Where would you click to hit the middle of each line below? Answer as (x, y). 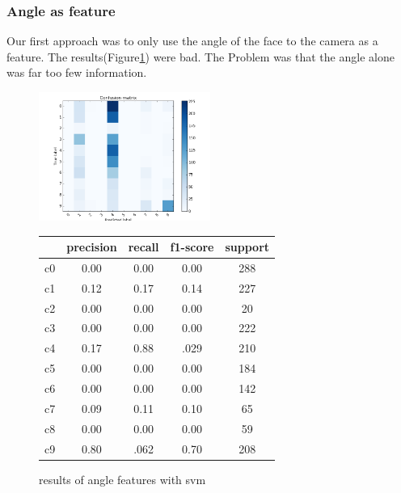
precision (92, 247)
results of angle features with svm (122, 479)
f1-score (192, 247)
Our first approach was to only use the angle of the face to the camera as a (192, 41)
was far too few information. (77, 72)
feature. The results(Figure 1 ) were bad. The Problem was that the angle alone (200, 56)
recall (144, 247)
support (247, 247)
